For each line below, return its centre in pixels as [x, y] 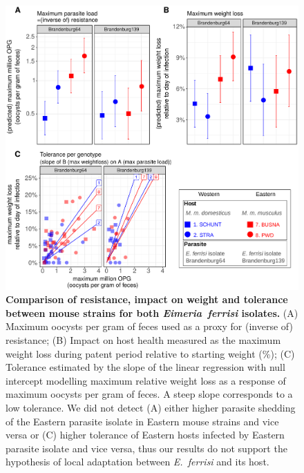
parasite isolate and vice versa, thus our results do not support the [146, 448]
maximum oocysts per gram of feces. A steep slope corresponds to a [149, 394]
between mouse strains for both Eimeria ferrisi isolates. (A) [152, 312]
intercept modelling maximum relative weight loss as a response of [146, 380]
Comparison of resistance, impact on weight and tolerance [147, 299]
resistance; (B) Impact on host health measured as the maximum [143, 339]
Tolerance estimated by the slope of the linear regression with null [145, 367]
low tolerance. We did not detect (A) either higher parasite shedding [151, 407]
